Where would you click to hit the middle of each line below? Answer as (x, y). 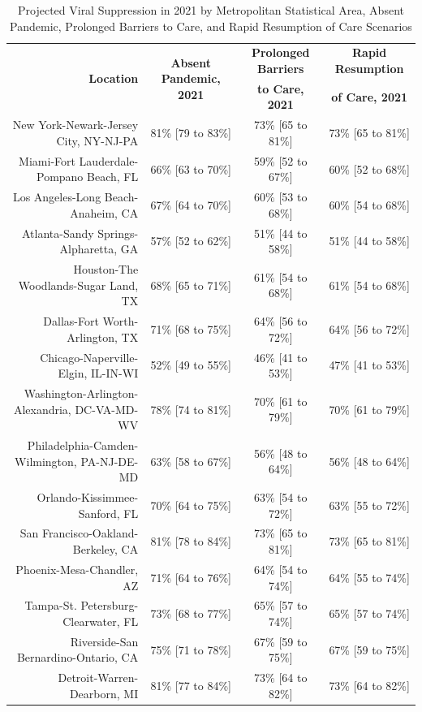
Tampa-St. (51, 605)
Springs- (118, 233)
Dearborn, (95, 693)
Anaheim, (94, 212)
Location (114, 78)
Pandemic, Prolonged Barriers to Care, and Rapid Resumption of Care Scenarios (211, 26)
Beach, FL (113, 177)
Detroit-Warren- (98, 677)
